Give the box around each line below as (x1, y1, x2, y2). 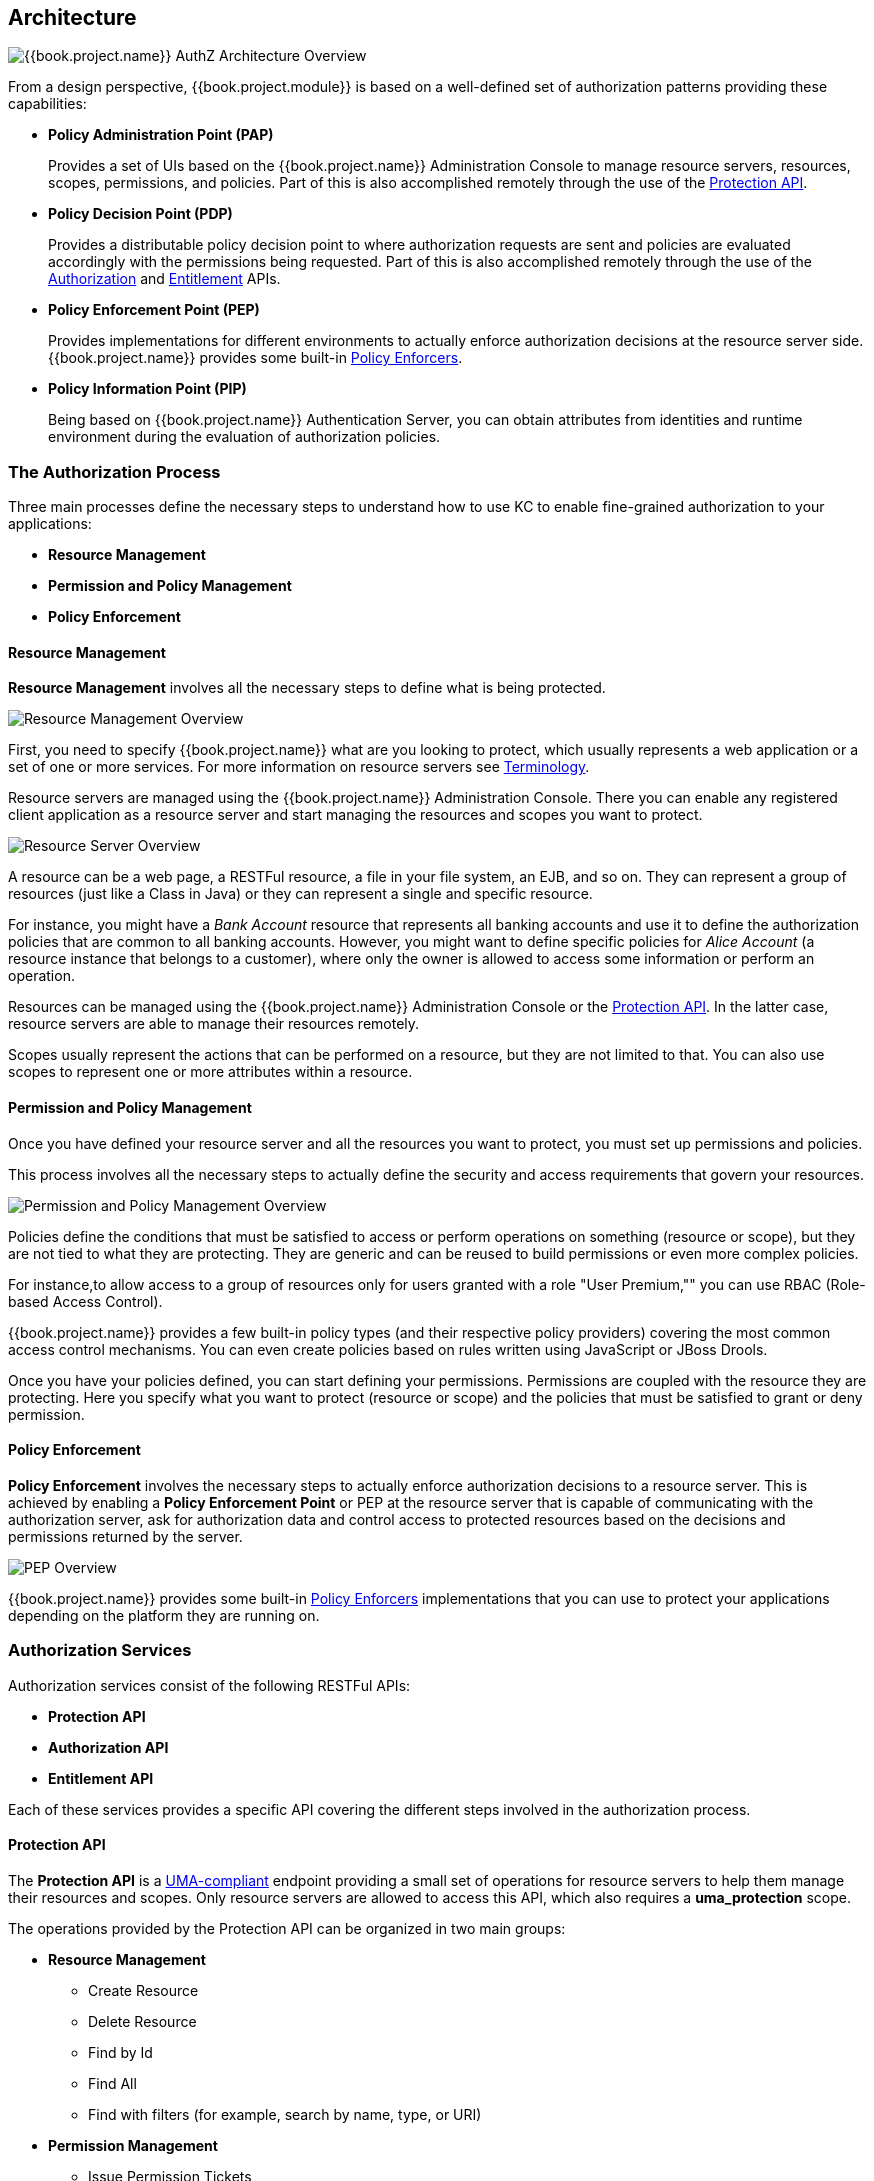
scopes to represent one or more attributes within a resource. (8, 1063, 413, 1081)
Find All (88, 2074, 137, 2092)
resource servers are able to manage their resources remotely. (8, 1015, 420, 1033)
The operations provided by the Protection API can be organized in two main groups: (8, 1919, 566, 1937)
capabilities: (8, 95, 87, 113)
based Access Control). (8, 1292, 163, 1310)
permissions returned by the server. (8, 1527, 243, 1545)
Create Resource (88, 1981, 199, 1999)
